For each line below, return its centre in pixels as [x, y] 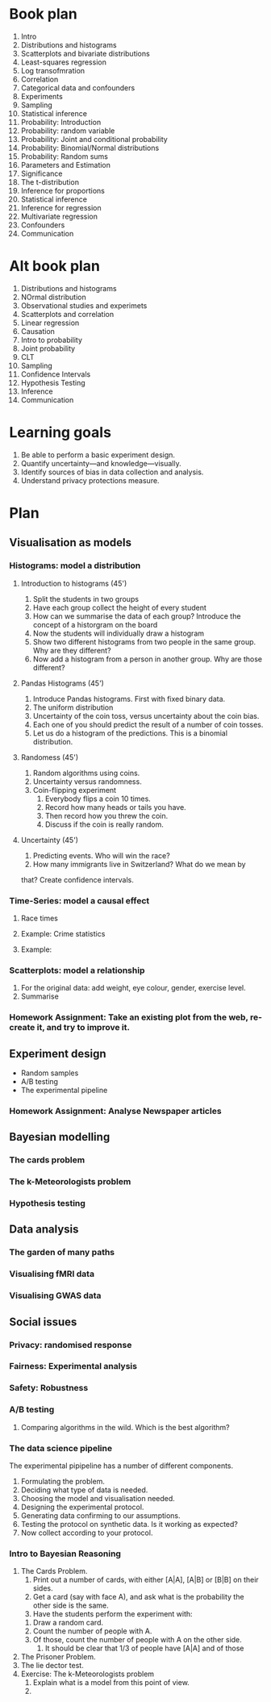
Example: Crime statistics [63, 933]
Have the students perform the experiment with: [113, 1614]
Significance [42, 173]
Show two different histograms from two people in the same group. [144, 641]
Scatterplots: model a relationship [77, 970]
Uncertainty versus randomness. [87, 781]
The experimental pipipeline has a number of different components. [121, 1466]
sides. [43, 1588]
